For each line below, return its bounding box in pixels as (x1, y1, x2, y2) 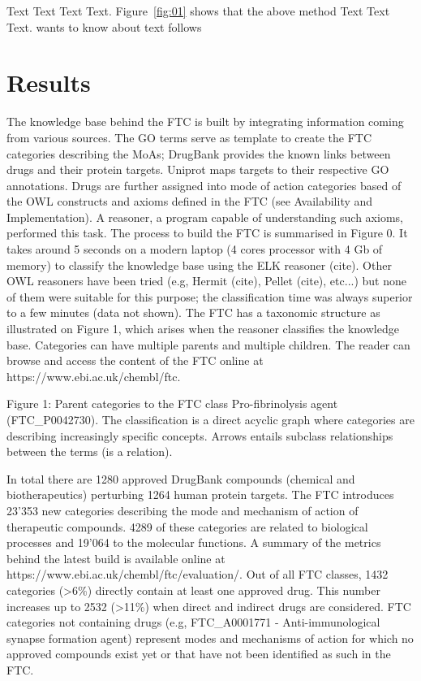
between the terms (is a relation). (6, 443, 173, 460)
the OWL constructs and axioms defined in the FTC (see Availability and (6, 193, 373, 210)
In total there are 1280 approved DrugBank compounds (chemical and (6, 470, 355, 487)
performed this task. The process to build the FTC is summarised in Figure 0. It (6, 224, 408, 241)
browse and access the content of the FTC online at (6, 352, 264, 369)
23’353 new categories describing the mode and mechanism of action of (6, 501, 359, 518)
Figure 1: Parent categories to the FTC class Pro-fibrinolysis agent (6, 395, 338, 412)
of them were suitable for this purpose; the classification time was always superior (6, 288, 413, 305)
